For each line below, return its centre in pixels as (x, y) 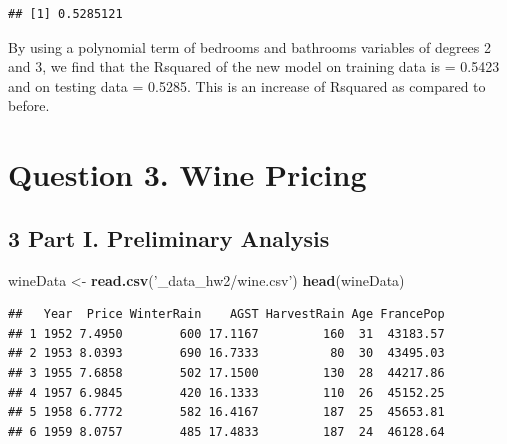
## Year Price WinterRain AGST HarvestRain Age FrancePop (226, 314)
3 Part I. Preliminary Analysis (169, 237)
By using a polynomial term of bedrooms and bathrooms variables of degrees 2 (249, 46)
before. (29, 105)
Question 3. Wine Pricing (187, 174)
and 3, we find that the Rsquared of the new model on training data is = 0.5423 (254, 66)
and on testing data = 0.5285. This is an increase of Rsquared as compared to (247, 85)
